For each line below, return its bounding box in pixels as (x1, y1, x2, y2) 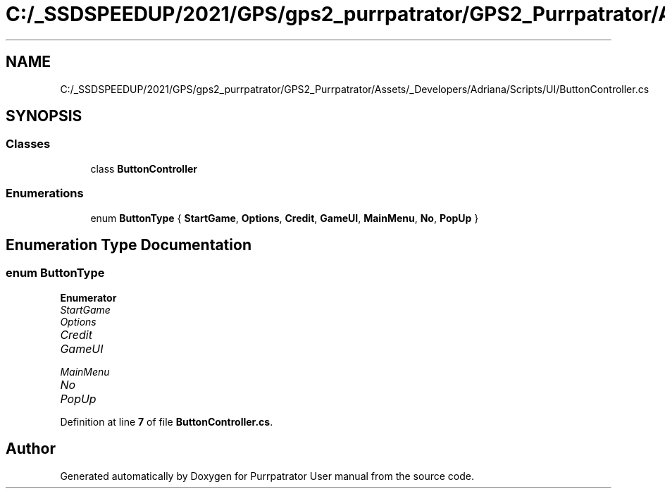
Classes (6, 137, 51, 152)
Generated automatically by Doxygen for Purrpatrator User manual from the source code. (60, 469, 474, 482)
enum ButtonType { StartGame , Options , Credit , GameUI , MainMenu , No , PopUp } (90, 211, 479, 224)
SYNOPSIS (6, 107, 82, 125)
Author (6, 440, 56, 458)
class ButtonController (90, 162, 197, 175)
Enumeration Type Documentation (6, 235, 251, 254)
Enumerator (60, 291, 117, 304)
